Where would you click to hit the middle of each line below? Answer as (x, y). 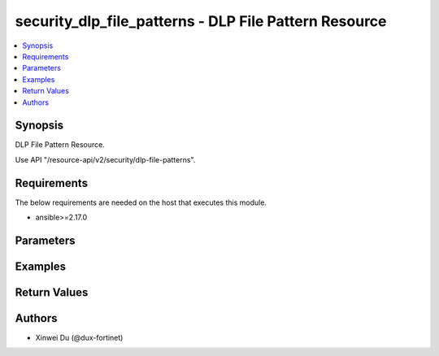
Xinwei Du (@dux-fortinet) (79, 338)
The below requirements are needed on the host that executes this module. (141, 202)
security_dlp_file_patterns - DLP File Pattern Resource (201, 21)
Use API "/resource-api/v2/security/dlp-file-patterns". (105, 159)
